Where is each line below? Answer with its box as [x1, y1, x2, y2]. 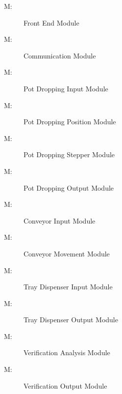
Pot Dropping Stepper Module [24, 149, 115, 160]
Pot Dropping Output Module [24, 182, 114, 193]
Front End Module [24, 17, 79, 28]
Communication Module [24, 50, 96, 60]
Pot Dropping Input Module [24, 83, 108, 93]
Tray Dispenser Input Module [24, 281, 113, 292]
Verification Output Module [24, 380, 107, 391]
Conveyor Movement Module [24, 248, 110, 258]
